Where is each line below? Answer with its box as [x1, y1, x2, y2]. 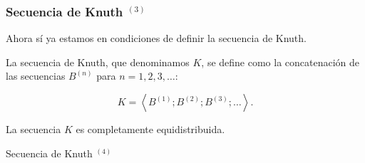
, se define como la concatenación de [201, 54, 360, 69]
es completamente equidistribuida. [76, 122, 225, 136]
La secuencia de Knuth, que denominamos [6, 54, 190, 69]
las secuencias [6, 68, 66, 83]
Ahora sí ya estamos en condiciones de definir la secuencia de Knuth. [6, 31, 307, 46]
